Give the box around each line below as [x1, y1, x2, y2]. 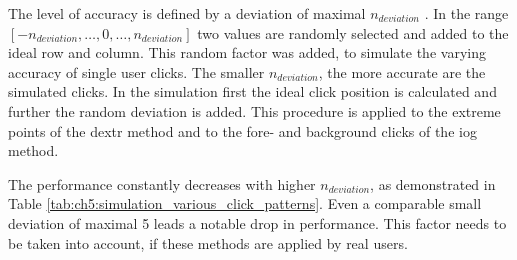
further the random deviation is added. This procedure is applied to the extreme [8, 100, 501, 121]
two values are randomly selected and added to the [197, 22, 509, 43]
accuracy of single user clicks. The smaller [8, 61, 265, 82]
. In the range [424, 3, 509, 23]
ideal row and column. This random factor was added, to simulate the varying [8, 42, 486, 63]
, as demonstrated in [370, 173, 496, 194]
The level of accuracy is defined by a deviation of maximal [8, 3, 366, 23]
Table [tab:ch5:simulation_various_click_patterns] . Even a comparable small [8, 193, 482, 214]
